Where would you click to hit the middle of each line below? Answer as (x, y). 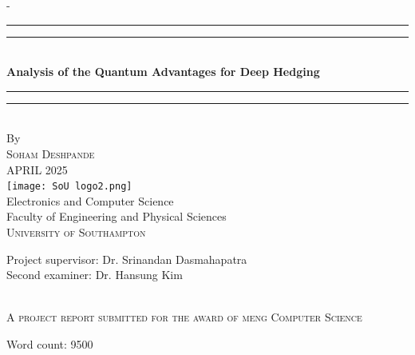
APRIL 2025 (37, 169)
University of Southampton (76, 232)
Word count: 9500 (50, 343)
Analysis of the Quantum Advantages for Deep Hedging (163, 72)
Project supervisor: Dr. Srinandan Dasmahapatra (127, 259)
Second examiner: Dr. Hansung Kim (95, 275)
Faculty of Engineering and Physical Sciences (117, 216)
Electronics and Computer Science (90, 200)
